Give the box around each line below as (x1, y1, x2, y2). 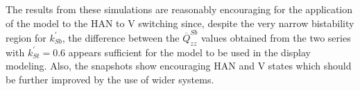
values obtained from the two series (200, 30, 351, 44)
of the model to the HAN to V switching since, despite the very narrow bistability (6, 15, 354, 30)
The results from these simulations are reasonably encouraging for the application (6, 2, 353, 16)
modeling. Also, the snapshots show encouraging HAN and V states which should (6, 58, 352, 73)
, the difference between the (62, 30, 180, 44)
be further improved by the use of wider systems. (6, 72, 214, 86)
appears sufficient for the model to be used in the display (68, 44, 311, 59)
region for (6, 30, 46, 44)
